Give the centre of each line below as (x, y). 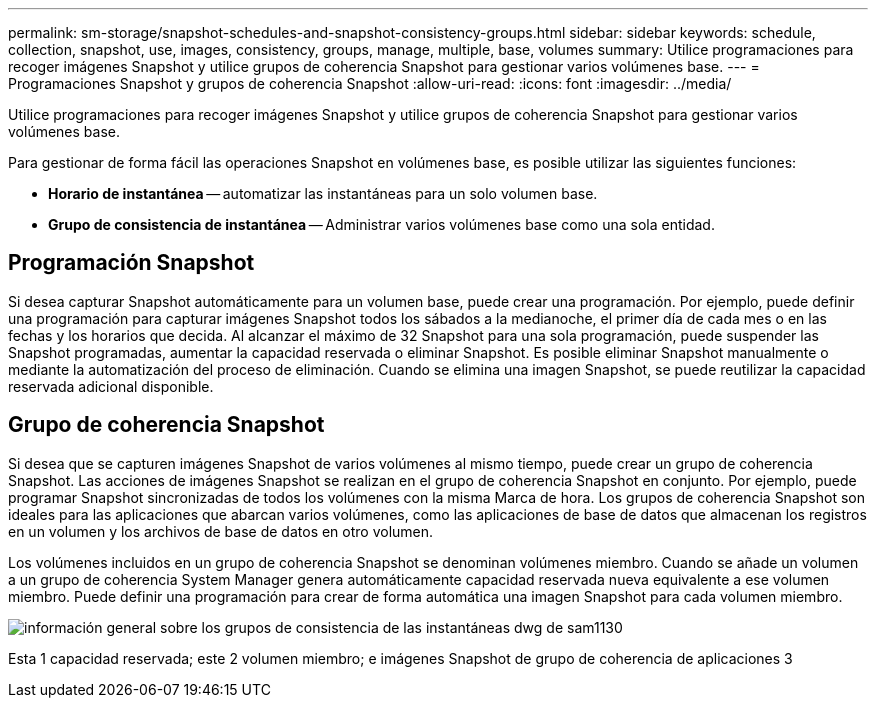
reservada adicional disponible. (111, 386)
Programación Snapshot (131, 263)
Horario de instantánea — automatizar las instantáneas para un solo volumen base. (323, 193)
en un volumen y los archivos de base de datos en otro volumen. (221, 531)
